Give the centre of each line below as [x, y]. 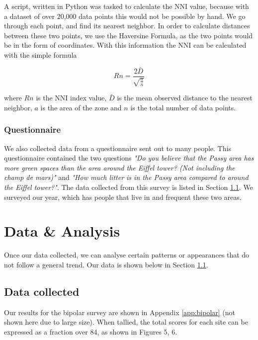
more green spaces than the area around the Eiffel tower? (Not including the [120, 167]
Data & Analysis [62, 231]
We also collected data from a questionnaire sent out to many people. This [118, 148]
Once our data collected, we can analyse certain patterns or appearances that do [127, 255]
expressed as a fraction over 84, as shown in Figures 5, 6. [91, 331]
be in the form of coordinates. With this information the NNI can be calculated [125, 45]
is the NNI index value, [71, 98]
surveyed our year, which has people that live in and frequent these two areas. [123, 197]
